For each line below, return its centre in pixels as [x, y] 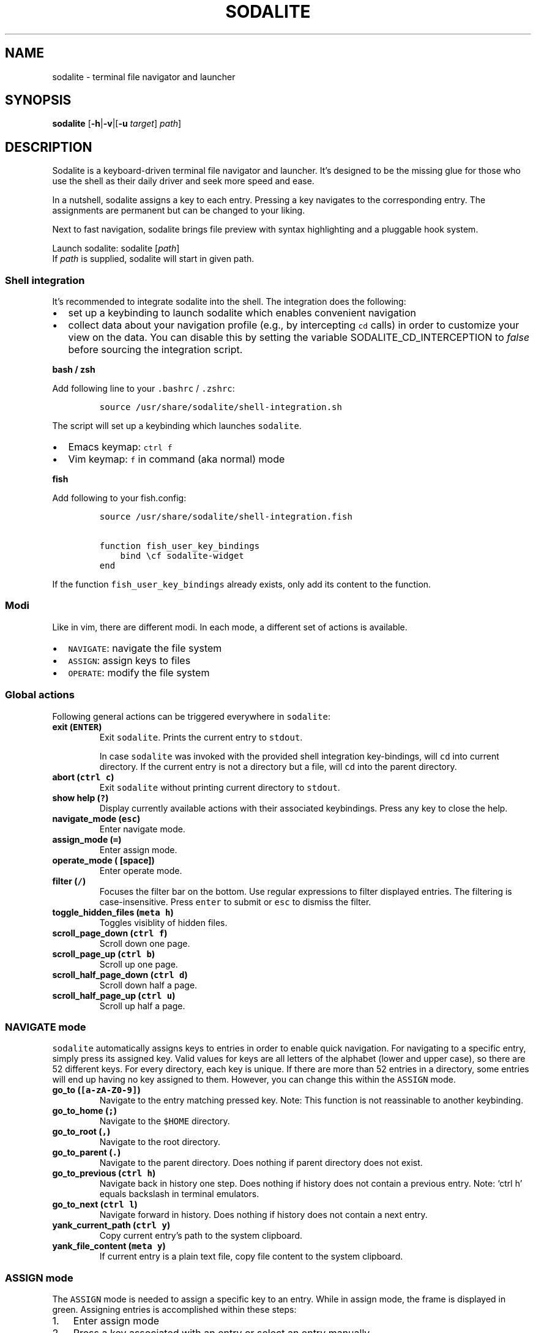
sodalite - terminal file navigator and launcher [144, 77]
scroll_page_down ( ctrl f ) [110, 933]
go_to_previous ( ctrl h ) [104, 1173]
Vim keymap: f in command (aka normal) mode [177, 459]
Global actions [40, 695]
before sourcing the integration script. [155, 350]
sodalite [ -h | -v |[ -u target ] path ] [117, 124]
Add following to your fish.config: [119, 498]
